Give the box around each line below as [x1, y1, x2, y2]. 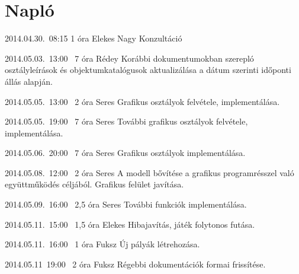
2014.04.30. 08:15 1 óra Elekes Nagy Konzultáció [5, 32, 182, 44]
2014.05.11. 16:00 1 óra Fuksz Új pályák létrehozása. [5, 238, 200, 250]
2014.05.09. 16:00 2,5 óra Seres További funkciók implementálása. [5, 198, 247, 211]
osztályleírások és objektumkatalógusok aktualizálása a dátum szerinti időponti [5, 63, 291, 76]
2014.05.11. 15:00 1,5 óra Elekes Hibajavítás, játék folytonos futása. [5, 218, 255, 230]
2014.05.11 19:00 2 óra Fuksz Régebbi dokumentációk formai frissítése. [5, 257, 266, 270]
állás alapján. [5, 75, 53, 87]
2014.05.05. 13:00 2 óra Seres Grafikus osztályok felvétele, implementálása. [5, 95, 280, 107]
